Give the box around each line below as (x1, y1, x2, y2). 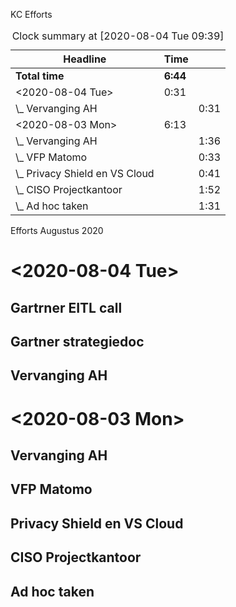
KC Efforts (10, 9, 53, 20)
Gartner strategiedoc (10, 333, 145, 350)
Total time (15, 69, 65, 83)
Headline (63, 52, 107, 66)
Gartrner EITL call (10, 299, 123, 316)
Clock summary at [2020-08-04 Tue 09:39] (11, 29, 225, 43)
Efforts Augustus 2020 (10, 225, 104, 236)
